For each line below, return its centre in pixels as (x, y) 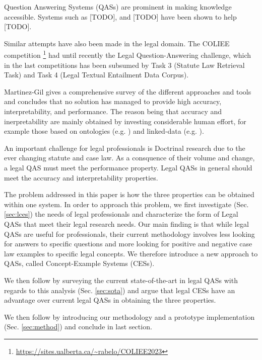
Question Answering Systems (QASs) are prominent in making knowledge (118, 7)
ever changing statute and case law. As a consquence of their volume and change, (129, 158)
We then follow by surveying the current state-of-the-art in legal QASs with (121, 280)
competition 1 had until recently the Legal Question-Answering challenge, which (128, 54)
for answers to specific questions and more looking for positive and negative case (128, 244)
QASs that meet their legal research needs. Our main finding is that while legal (126, 223)
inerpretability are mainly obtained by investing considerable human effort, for (125, 121)
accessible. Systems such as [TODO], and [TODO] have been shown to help (120, 16)
